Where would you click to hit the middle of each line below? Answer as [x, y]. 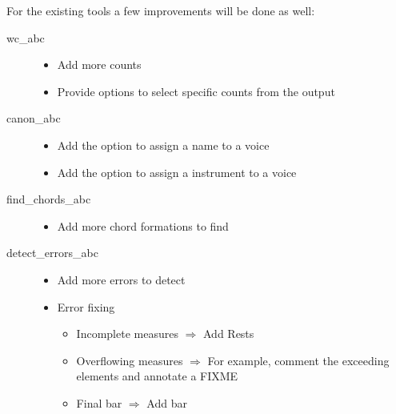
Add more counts [99, 64]
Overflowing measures [130, 360]
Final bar [99, 402]
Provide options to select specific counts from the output [196, 91]
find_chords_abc [49, 199]
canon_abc [34, 118]
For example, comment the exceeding [298, 360]
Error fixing [86, 306]
